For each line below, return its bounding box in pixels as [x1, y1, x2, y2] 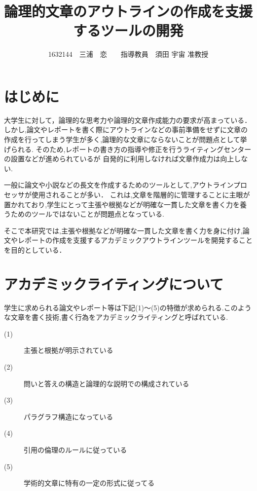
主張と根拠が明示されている [24, 345, 113, 355]
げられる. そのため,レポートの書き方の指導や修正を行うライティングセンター [4, 144, 252, 154]
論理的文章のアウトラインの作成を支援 [4, 1, 253, 21]
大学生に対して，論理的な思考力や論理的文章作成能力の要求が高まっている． [4, 114, 252, 125]
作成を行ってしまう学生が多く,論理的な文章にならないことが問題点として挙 [4, 134, 247, 145]
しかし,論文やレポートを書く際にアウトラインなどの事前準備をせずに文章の [4, 124, 248, 135]
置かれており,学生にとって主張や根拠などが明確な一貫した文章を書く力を [4, 199, 240, 209]
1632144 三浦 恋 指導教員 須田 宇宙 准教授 [48, 49, 209, 59]
